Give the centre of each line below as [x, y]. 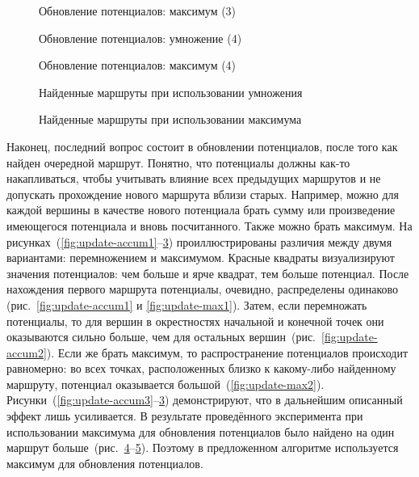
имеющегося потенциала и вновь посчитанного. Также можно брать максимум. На [209, 225]
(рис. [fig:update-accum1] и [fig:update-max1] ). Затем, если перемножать [187, 304]
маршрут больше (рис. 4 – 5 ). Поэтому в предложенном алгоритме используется [203, 447]
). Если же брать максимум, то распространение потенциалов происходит [227, 352]
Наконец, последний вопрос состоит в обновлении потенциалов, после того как [202, 146]
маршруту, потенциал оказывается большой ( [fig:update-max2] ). [166, 384]
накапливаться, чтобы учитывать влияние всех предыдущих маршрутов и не [194, 178]
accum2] [27, 352]
